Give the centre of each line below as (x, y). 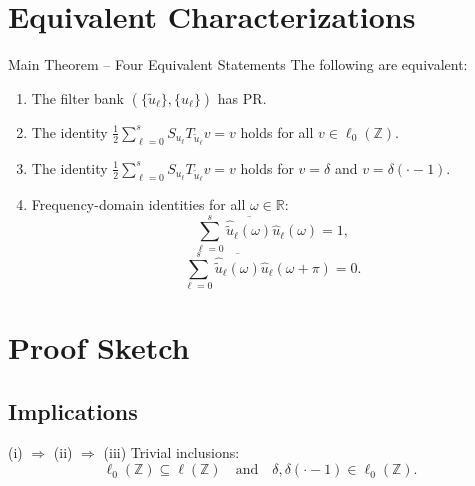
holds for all (277, 131)
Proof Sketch (99, 347)
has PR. (242, 97)
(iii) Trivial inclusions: (171, 452)
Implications (73, 410)
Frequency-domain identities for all (138, 204)
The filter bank (78, 97)
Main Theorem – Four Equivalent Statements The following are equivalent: (238, 64)
